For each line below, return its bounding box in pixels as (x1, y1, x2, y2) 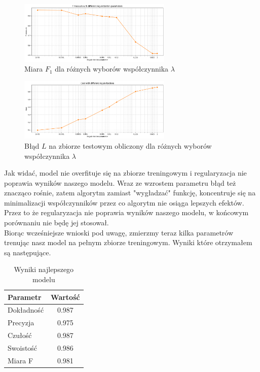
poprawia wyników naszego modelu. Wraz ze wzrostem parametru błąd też (4, 177, 236, 188)
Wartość (51, 291, 80, 302)
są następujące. (4, 247, 51, 257)
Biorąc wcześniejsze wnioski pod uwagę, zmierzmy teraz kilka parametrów (4, 227, 234, 238)
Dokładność (8, 305, 44, 315)
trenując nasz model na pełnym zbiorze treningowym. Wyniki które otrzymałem (4, 237, 252, 248)
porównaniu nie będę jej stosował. (4, 217, 109, 228)
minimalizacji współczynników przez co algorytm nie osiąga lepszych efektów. (4, 197, 244, 208)
